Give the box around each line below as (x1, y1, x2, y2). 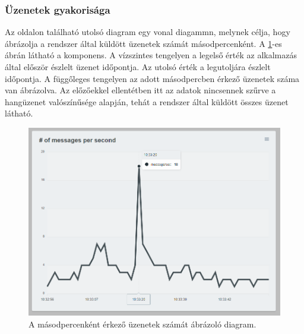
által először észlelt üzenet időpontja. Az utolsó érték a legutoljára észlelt (5, 61, 271, 73)
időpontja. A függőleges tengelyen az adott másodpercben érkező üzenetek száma (5, 72, 300, 84)
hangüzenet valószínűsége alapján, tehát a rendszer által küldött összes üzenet (5, 95, 289, 108)
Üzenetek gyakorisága (5, 2, 110, 17)
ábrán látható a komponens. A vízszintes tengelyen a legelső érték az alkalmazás (5, 49, 297, 61)
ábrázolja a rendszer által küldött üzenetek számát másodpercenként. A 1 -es (5, 37, 282, 49)
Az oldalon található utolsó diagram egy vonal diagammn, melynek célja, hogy (5, 26, 290, 38)
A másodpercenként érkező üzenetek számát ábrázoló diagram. (28, 318, 256, 330)
